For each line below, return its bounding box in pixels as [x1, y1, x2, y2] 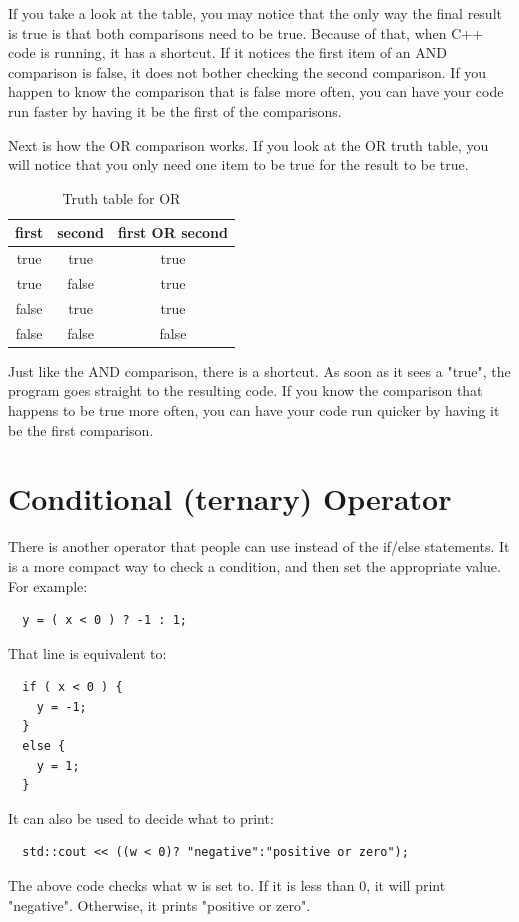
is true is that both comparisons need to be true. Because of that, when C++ [8, 22, 484, 43]
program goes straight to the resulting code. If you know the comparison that [8, 380, 483, 401]
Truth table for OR [62, 187, 181, 208]
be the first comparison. [8, 419, 154, 440]
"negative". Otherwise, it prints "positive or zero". [8, 894, 311, 915]
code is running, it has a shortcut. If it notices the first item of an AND [8, 42, 447, 63]
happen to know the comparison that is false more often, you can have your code [8, 81, 504, 102]
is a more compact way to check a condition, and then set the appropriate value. [8, 555, 501, 576]
